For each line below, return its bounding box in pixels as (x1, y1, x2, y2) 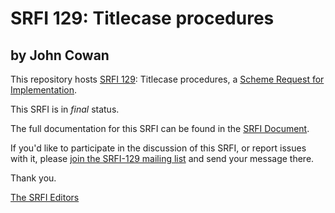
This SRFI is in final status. (10, 103, 120, 115)
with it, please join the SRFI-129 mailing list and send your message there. (10, 153, 315, 164)
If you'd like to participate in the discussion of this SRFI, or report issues (10, 142, 307, 154)
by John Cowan (10, 47, 110, 64)
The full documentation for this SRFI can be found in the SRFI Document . (10, 123, 310, 134)
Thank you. (10, 172, 57, 184)
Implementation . (10, 84, 78, 96)
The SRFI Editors (10, 192, 80, 203)
